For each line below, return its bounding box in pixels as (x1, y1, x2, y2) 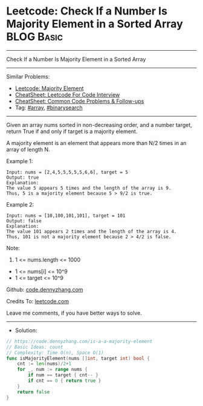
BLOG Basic (6, 30, 63, 43)
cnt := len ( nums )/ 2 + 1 (17, 361, 71, 367)
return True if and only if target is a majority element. (6, 127, 138, 135)
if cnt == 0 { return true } (28, 378, 101, 384)
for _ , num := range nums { (17, 367, 88, 373)
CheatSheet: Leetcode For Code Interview (14, 91, 120, 98)
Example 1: (6, 157, 33, 164)
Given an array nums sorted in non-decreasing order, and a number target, (6, 121, 192, 128)
